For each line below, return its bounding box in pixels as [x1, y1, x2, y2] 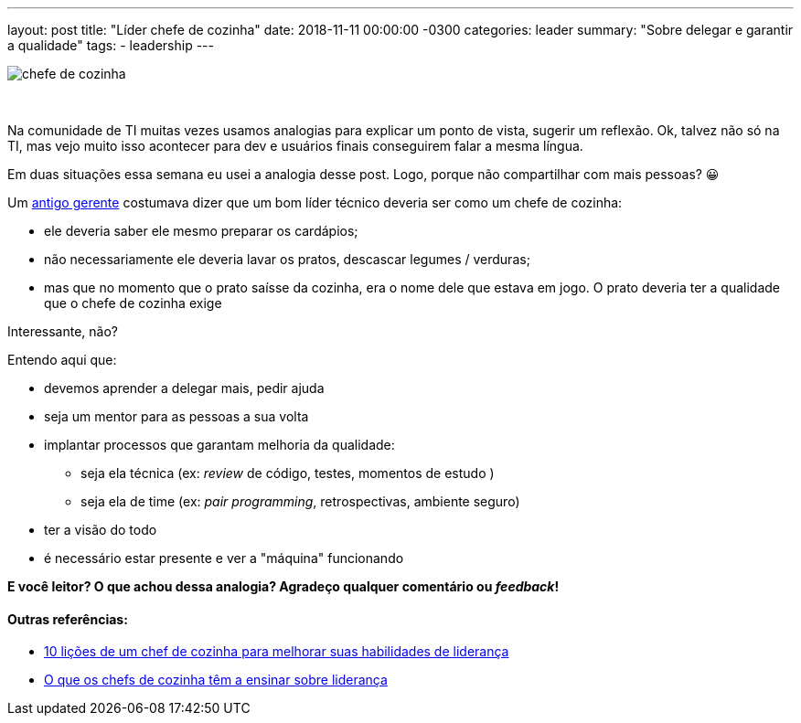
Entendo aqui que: [7, 352, 117, 367]
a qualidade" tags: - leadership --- [7, 37, 214, 53]
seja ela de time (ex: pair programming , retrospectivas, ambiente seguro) [80, 494, 520, 509]
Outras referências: [7, 611, 128, 627]
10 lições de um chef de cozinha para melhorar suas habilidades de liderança [44, 643, 509, 660]
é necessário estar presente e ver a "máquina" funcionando [44, 550, 404, 566]
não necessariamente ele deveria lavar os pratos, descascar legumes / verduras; [44, 251, 530, 267]
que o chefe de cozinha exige [44, 295, 222, 311]
